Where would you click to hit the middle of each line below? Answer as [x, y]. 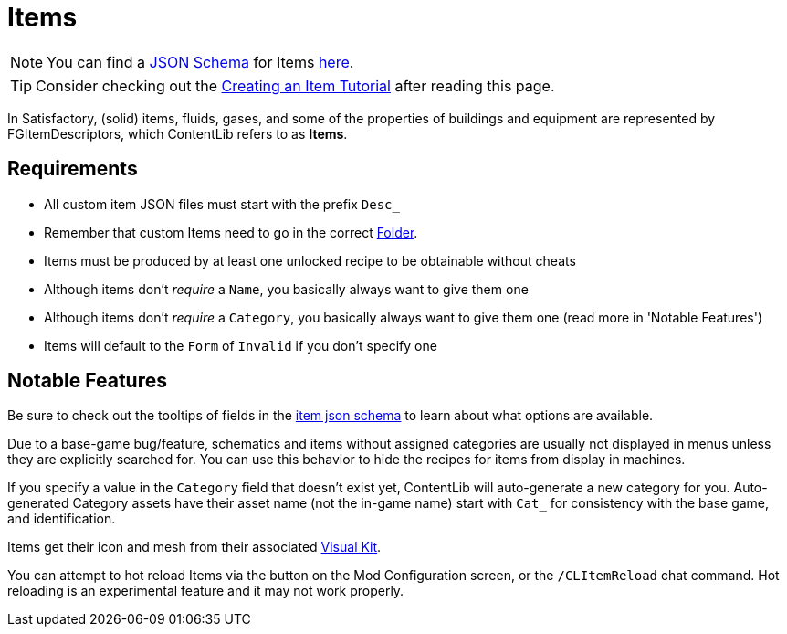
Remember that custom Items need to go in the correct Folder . [231, 232]
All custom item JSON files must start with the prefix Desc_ [222, 204]
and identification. [62, 519]
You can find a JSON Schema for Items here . [200, 62]
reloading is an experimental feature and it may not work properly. [206, 591]
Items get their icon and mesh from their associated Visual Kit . [194, 547]
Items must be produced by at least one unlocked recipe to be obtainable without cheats [310, 260]
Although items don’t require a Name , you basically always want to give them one [286, 289]
